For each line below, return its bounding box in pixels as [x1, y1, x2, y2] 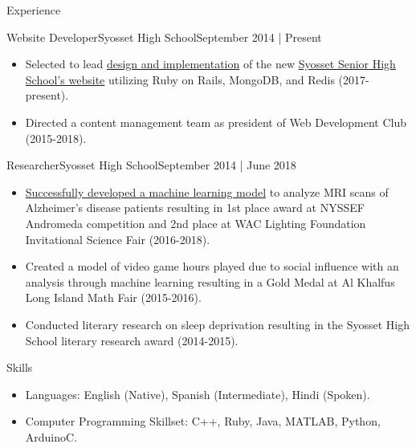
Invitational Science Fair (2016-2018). [25, 230, 210, 247]
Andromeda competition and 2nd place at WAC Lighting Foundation [25, 214, 366, 231]
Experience [6, 2, 61, 18]
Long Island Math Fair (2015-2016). [25, 289, 202, 306]
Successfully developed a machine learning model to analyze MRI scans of [25, 183, 389, 200]
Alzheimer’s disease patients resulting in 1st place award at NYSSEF [25, 199, 365, 216]
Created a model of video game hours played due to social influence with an [25, 258, 399, 275]
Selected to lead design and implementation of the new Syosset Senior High [25, 55, 396, 72]
